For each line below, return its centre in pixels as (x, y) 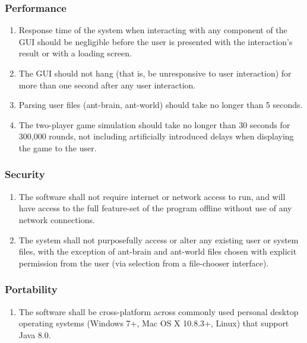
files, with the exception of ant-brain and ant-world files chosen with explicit (158, 251)
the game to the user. (58, 147)
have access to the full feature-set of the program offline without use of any (155, 208)
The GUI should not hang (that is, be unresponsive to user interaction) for (155, 73)
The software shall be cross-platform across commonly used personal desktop (159, 311)
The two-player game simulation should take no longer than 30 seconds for (154, 124)
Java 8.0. (35, 334)
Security (25, 174)
